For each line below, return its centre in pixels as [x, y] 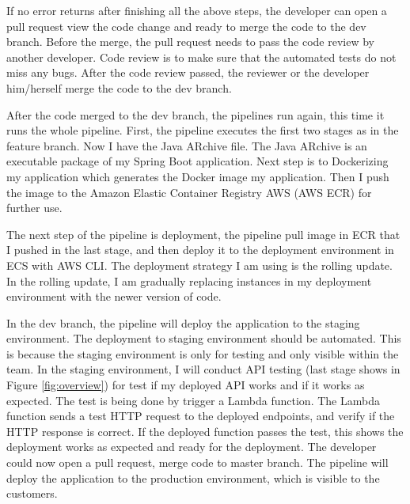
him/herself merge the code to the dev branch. [119, 87]
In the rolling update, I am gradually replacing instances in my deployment [189, 280]
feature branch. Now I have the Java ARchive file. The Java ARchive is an [187, 145]
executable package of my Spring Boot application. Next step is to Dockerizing [197, 161]
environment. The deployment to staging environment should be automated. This [204, 338]
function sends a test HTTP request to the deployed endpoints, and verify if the [201, 416]
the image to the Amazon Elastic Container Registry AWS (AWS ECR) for [189, 192]
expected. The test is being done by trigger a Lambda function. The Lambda [193, 400]
